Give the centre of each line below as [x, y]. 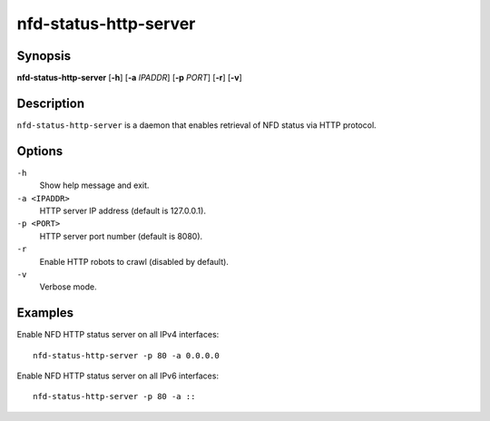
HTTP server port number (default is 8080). [121, 236]
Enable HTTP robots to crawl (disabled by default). [134, 261]
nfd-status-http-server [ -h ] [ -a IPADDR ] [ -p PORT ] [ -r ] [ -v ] [129, 78]
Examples [45, 313]
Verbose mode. [68, 287]
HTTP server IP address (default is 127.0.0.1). [122, 211]
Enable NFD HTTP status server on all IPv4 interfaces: [118, 335]
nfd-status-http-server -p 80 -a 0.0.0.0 [126, 355]
